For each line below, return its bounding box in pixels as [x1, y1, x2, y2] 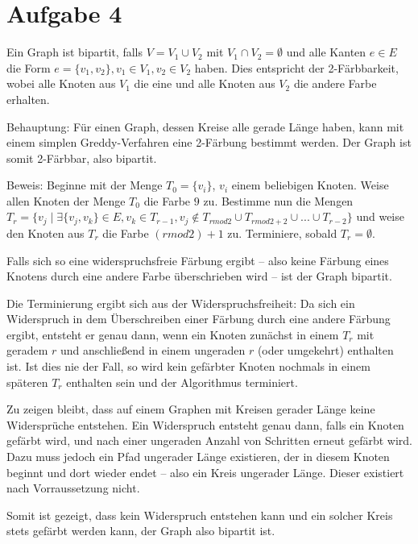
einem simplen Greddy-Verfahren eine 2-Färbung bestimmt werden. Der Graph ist [6, 134, 412, 151]
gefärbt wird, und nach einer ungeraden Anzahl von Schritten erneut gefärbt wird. [6, 432, 412, 449]
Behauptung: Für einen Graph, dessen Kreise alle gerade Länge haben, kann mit [6, 118, 404, 135]
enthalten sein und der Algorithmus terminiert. [66, 373, 298, 390]
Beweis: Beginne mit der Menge [6, 176, 163, 193]
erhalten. [6, 90, 50, 107]
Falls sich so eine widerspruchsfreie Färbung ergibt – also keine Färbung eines [6, 251, 389, 268]
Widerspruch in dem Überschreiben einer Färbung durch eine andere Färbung [6, 310, 391, 327]
